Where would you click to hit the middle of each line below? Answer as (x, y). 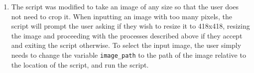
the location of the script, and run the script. (80, 64)
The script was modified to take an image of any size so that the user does (125, 6)
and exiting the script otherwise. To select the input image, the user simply (126, 45)
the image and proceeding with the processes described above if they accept (127, 35)
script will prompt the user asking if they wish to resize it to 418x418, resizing (130, 26)
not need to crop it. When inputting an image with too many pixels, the (122, 16)
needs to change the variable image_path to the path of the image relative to (128, 55)
